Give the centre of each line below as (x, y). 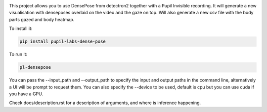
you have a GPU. (26, 94)
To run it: (18, 55)
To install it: (21, 28)
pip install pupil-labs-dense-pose (63, 42)
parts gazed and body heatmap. (42, 19)
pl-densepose (35, 67)
